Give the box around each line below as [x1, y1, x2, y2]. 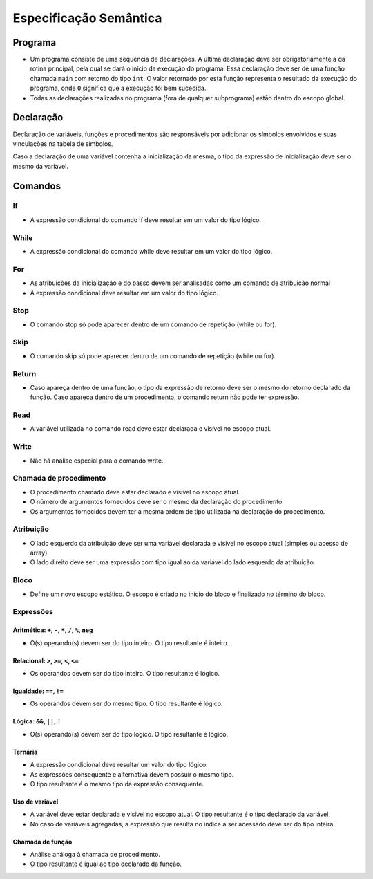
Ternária [12, 748, 38, 756]
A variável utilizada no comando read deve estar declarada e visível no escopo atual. [30, 425, 271, 433]
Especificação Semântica [12, 10, 162, 26]
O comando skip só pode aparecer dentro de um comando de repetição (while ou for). [30, 351, 276, 360]
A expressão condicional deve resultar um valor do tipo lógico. [30, 761, 209, 769]
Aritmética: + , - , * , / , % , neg [12, 626, 93, 634]
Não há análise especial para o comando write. [30, 456, 164, 465]
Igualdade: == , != [12, 687, 64, 695]
